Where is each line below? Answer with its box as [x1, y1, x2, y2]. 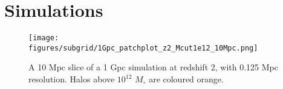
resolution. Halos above [28, 73, 115, 85]
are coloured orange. [149, 73, 224, 85]
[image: [28, 34, 59, 43]
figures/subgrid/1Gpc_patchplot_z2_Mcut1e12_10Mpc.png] [28, 43, 258, 52]
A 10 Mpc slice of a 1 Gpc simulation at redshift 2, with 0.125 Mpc [28, 61, 278, 73]
